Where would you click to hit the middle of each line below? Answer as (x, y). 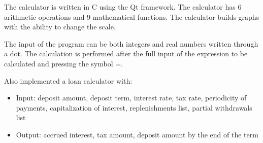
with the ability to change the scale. (60, 27)
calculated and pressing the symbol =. (63, 63)
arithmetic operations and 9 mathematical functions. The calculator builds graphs (132, 16)
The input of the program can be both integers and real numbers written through (131, 43)
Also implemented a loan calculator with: (68, 80)
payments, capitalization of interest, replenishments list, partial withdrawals (134, 107)
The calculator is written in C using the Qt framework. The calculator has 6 (123, 7)
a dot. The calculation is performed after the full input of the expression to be (126, 53)
